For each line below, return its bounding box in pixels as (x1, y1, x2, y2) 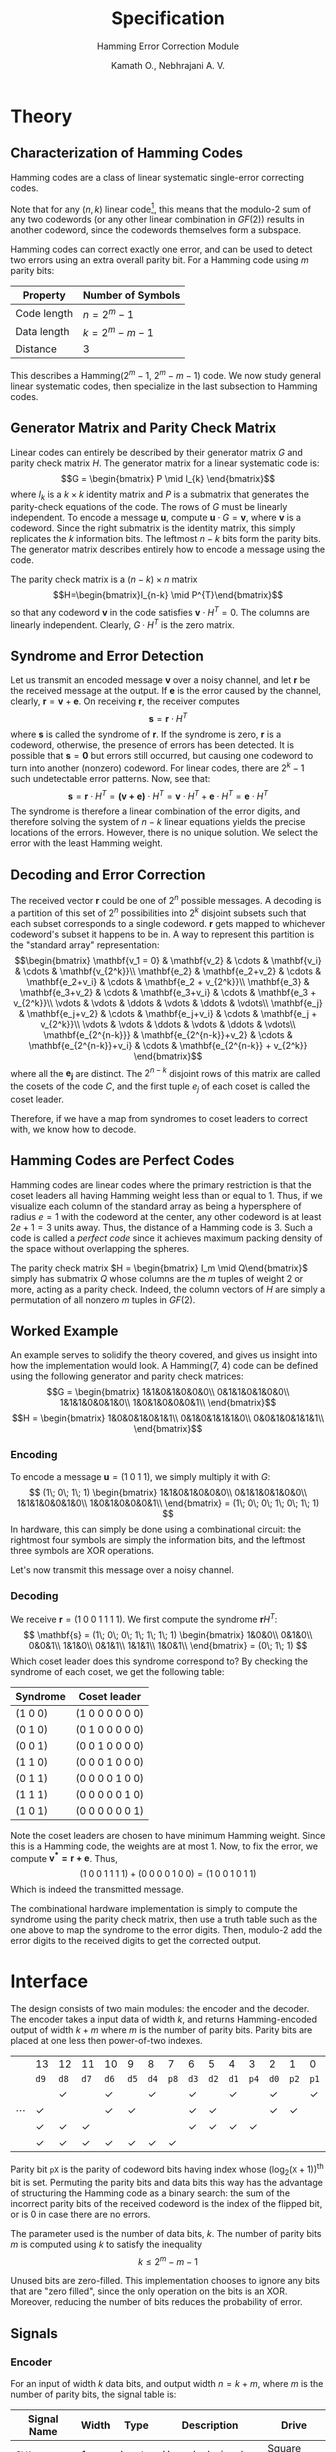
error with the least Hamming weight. (10, 837, 163, 849)
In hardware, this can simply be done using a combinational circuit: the (10, 1523, 302, 1535)
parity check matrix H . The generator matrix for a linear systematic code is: (10, 457, 320, 469)
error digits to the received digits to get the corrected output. (10, 1935, 262, 1947)
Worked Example (10, 1323, 119, 1339)
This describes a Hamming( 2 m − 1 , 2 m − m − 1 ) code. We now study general (10, 368, 322, 381)
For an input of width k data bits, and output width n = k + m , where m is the (10, 2378, 324, 2390)
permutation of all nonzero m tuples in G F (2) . (10, 1293, 196, 1306)
